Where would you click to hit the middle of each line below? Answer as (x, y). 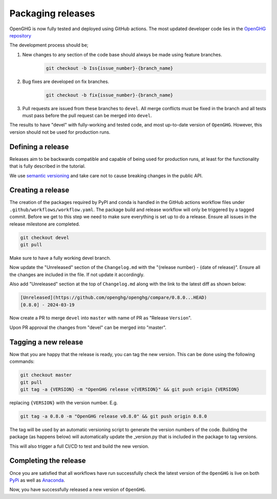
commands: (22, 362)
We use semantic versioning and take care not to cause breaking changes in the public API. (106, 175)
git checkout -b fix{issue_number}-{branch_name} (110, 95)
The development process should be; (49, 45)
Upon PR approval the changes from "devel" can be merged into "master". (88, 327)
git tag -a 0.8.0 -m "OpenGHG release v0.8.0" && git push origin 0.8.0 (114, 416)
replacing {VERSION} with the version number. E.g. (64, 403)
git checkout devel (45, 237)
